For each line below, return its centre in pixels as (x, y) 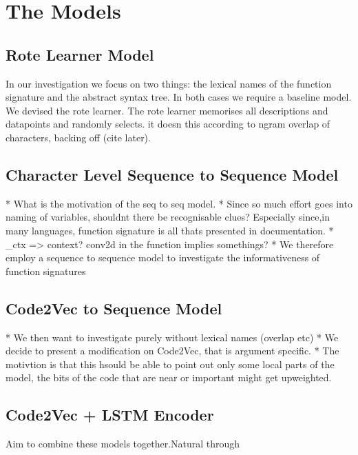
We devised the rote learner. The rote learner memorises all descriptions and (167, 110)
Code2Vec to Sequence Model (114, 308)
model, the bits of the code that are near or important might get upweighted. (169, 377)
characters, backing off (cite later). (78, 137)
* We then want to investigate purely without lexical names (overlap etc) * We (172, 337)
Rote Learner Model (80, 54)
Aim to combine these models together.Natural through (123, 444)
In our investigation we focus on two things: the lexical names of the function (169, 83)
